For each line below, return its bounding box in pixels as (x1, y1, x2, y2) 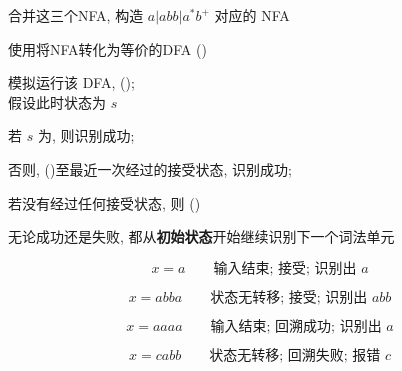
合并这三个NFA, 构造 (8, 5, 144, 25)
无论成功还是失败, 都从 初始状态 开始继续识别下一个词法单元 (8, 226, 395, 247)
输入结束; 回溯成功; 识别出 (210, 319, 382, 334)
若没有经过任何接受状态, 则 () (8, 192, 201, 213)
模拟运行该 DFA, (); (8, 72, 135, 93)
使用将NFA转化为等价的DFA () (8, 38, 207, 59)
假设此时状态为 (8, 91, 106, 112)
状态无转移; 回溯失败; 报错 (209, 348, 381, 363)
